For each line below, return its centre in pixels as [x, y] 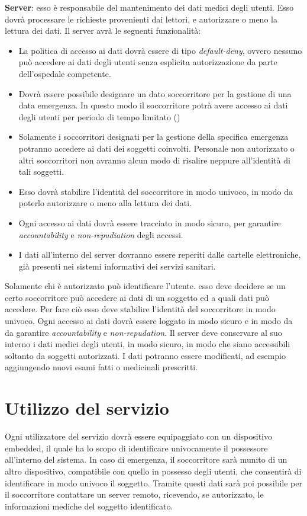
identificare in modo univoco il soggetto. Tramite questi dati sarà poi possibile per [154, 483]
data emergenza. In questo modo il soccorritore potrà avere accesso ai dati [153, 105]
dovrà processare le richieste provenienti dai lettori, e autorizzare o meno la [141, 19]
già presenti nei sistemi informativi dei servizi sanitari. [117, 266]
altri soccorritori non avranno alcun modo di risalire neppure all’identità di [154, 160]
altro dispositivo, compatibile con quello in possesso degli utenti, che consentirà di [153, 471]
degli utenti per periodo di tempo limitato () [99, 116]
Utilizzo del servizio [87, 408]
